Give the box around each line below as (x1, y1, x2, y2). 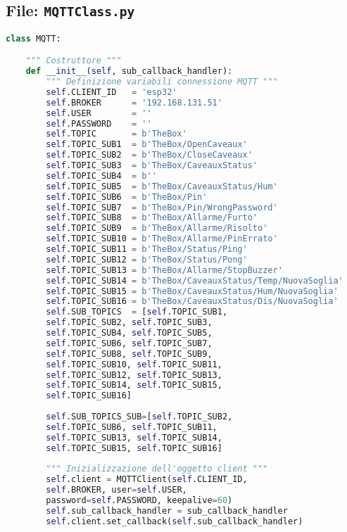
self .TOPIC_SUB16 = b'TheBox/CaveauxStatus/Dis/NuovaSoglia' (46, 296, 339, 307)
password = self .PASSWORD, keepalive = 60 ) (46, 495, 233, 506)
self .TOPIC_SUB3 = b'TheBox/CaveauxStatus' (46, 160, 258, 171)
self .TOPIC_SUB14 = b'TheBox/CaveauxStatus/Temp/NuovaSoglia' (46, 275, 343, 286)
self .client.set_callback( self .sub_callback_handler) (46, 516, 303, 526)
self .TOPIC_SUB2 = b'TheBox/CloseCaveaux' (46, 150, 253, 160)
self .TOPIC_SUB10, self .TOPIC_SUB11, (46, 359, 222, 369)
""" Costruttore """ (25, 56, 122, 66)
